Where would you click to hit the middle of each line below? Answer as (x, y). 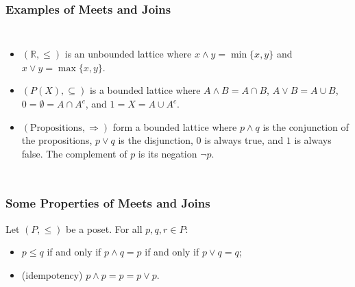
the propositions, (57, 140)
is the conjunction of (306, 126)
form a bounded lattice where (175, 126)
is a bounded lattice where (145, 90)
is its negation (168, 153)
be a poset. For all (104, 228)
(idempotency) (52, 274)
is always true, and (244, 140)
